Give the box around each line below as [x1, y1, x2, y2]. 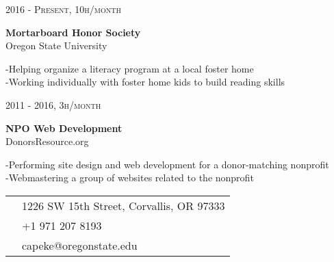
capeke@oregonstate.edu [22, 237, 138, 253]
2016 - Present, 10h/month [5, 2, 122, 16]
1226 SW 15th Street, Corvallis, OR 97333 [22, 197, 225, 213]
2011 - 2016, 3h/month [5, 97, 101, 112]
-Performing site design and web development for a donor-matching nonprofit [5, 157, 329, 171]
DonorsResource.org [5, 134, 89, 148]
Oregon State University [5, 38, 107, 53]
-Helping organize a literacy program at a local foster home [5, 61, 254, 75]
